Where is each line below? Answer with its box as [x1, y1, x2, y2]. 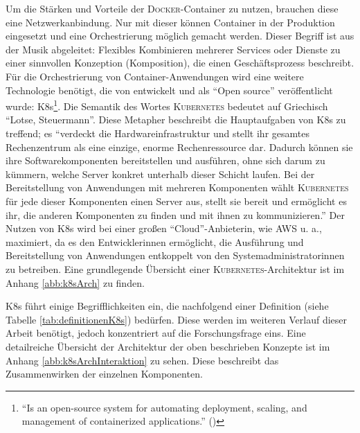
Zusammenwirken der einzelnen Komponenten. [6, 366, 203, 381]
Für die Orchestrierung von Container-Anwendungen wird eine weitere [6, 69, 304, 83]
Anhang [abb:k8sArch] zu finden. [6, 275, 145, 290]
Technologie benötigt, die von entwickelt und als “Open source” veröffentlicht [6, 82, 333, 97]
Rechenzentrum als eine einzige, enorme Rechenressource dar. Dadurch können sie [6, 139, 353, 154]
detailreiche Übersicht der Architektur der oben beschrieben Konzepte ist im [6, 339, 330, 353]
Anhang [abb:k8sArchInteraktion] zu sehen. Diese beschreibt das [6, 353, 279, 367]
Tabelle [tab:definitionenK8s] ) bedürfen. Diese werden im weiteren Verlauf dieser [6, 312, 347, 326]
